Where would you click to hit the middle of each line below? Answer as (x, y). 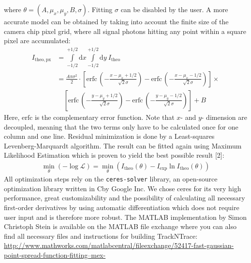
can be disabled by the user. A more (174, 9)
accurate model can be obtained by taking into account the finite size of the (116, 21)
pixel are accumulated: (37, 41)
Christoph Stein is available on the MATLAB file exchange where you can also (120, 226)
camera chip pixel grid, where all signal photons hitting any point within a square (125, 31)
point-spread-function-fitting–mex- (55, 255)
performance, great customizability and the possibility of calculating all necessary (125, 198)
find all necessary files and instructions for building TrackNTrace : (101, 236)
